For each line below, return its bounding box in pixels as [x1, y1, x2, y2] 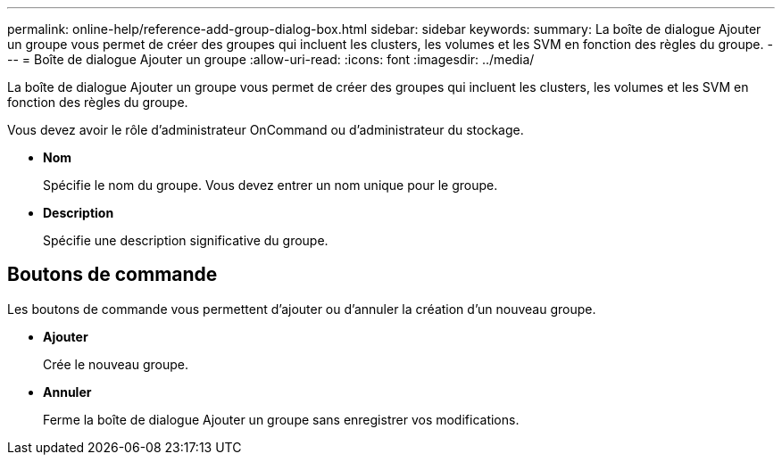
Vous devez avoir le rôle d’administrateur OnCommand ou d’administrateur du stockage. [7, 122, 524, 137]
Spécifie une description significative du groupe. [43, 233, 329, 248]
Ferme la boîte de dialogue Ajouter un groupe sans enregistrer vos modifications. [43, 411, 520, 427]
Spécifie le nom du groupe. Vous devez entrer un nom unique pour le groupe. [43, 177, 498, 193]
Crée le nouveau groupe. [43, 356, 188, 372]
